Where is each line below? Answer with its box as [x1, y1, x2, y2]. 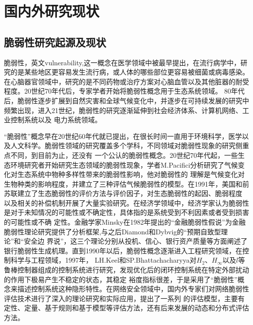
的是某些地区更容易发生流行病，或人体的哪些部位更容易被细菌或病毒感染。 [10, 67, 249, 77]
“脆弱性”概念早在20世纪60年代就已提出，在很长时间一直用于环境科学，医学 [4, 131, 242, 141]
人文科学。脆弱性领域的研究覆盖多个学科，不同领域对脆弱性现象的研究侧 [10, 140, 242, 151]
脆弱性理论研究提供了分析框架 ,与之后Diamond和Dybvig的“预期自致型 [4, 226, 221, 236]
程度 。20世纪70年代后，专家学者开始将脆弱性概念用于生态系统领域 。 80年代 [4, 86, 245, 96]
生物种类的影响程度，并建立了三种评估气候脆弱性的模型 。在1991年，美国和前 [4, 178, 249, 189]
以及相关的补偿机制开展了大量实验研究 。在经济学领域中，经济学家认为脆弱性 [4, 197, 249, 208]
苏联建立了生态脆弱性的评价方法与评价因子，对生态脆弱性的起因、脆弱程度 [4, 188, 242, 198]
